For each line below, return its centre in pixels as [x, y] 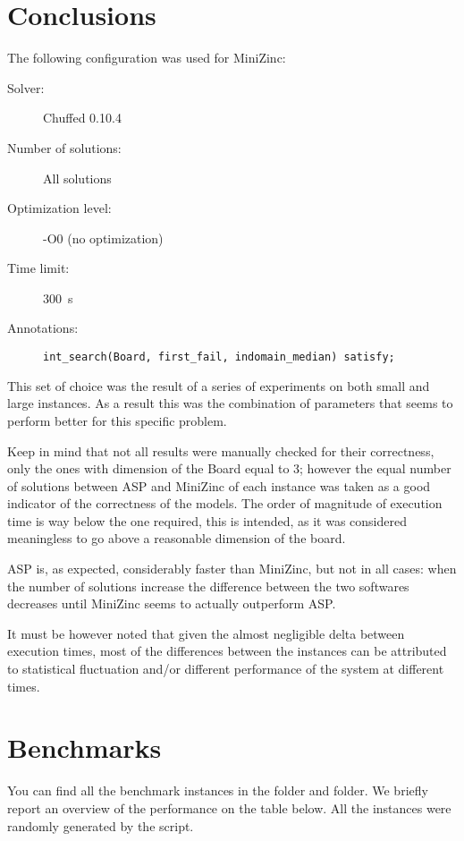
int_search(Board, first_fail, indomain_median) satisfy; [219, 357]
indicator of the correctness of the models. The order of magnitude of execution [225, 503]
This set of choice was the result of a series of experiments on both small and [219, 385]
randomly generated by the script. [101, 825]
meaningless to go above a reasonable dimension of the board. [177, 538]
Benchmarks [84, 748]
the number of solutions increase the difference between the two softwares [208, 586]
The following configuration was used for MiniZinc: [147, 58]
